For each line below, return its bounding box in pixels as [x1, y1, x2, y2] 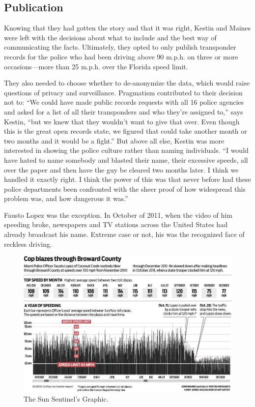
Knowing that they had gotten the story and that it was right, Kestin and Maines [4, 23, 251, 33]
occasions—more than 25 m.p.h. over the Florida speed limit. [4, 61, 188, 71]
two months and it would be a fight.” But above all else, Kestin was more [4, 135, 225, 145]
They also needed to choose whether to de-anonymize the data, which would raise [4, 78, 250, 88]
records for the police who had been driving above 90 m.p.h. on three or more [4, 51, 238, 61]
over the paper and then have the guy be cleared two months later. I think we [4, 164, 239, 174]
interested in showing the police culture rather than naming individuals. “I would [4, 145, 249, 155]
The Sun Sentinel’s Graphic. [24, 394, 109, 404]
